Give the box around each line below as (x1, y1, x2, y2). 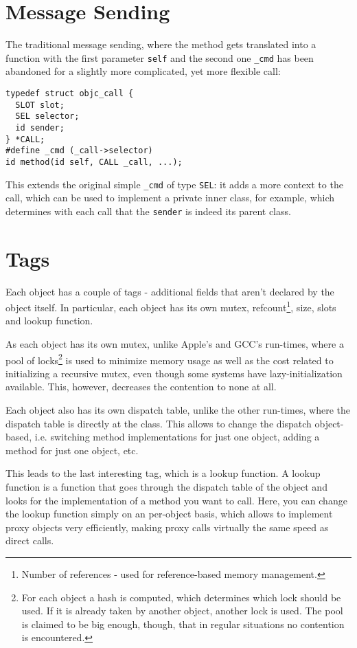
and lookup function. (5, 313, 93, 328)
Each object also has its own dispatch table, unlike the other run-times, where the (5, 403, 350, 417)
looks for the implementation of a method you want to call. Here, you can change (5, 493, 347, 507)
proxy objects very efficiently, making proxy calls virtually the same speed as (5, 519, 329, 534)
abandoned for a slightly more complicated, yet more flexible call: (5, 64, 281, 78)
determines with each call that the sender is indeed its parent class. (5, 203, 291, 218)
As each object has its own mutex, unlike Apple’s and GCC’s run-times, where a (5, 337, 344, 351)
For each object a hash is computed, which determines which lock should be (21, 590, 341, 604)
